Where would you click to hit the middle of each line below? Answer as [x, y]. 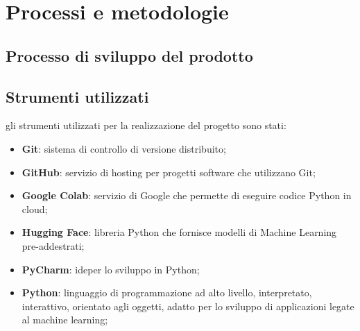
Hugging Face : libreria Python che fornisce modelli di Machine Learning [179, 232]
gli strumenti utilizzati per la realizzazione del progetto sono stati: [146, 125]
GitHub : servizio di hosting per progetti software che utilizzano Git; [169, 172]
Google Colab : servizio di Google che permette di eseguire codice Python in [187, 195]
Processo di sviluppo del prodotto [129, 55]
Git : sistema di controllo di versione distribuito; [124, 148]
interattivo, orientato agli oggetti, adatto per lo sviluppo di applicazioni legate [188, 306]
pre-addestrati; [53, 245]
